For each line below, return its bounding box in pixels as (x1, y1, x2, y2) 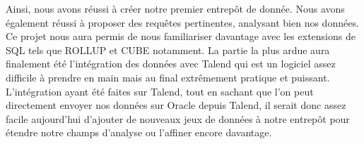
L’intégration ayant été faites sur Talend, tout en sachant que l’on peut (6, 84, 314, 98)
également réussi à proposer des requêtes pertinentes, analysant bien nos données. (6, 15, 359, 30)
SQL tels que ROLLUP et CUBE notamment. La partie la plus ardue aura (6, 42, 330, 57)
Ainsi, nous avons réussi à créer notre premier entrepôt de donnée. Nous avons (6, 1, 345, 15)
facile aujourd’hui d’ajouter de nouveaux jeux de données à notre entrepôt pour (6, 111, 350, 126)
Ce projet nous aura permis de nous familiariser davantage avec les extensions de (6, 29, 356, 44)
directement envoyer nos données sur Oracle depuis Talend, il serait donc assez (6, 98, 346, 112)
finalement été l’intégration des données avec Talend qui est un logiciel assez (6, 56, 336, 71)
